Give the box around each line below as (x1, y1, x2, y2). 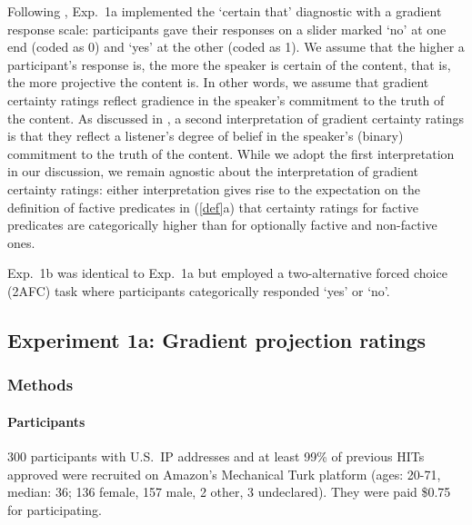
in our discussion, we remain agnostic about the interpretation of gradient (7, 162, 419, 181)
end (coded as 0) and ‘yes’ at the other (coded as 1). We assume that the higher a (7, 37, 465, 56)
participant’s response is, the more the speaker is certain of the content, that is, (7, 54, 451, 74)
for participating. (7, 500, 102, 519)
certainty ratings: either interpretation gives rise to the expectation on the (7, 179, 420, 198)
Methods (7, 373, 74, 396)
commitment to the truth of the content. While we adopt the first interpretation (7, 144, 455, 163)
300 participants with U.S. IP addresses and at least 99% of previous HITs (7, 446, 425, 465)
